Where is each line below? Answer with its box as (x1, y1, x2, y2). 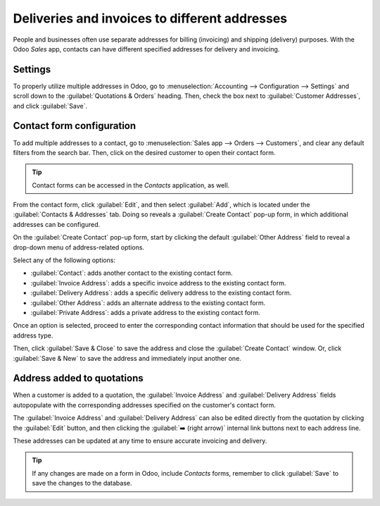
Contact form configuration (13, 120, 137, 132)
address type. (13, 331, 53, 340)
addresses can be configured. (13, 220, 101, 228)
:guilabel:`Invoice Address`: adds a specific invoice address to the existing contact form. (30, 278, 286, 287)
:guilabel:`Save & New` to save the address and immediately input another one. (13, 354, 242, 362)
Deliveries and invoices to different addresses (13, 11, 288, 26)
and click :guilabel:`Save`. (13, 101, 88, 110)
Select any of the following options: (13, 256, 116, 264)
